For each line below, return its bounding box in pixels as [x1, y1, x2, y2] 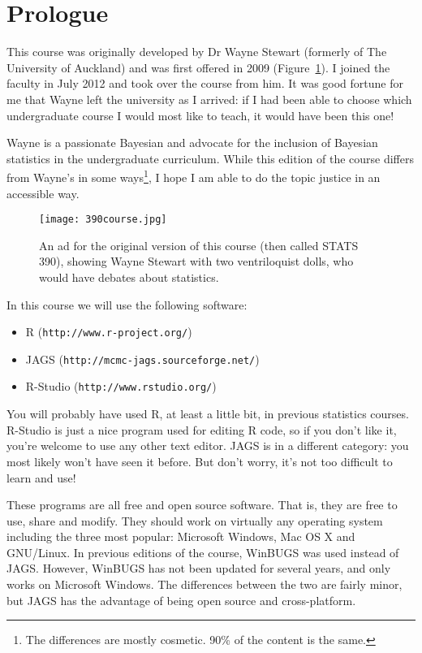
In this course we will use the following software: [6, 296, 248, 313]
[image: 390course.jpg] [39, 214, 167, 226]
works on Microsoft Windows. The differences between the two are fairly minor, [6, 576, 403, 593]
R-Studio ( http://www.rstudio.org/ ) [25, 378, 217, 395]
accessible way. [6, 184, 80, 201]
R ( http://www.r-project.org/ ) [25, 323, 192, 340]
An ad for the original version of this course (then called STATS [39, 236, 359, 253]
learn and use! [6, 469, 76, 486]
